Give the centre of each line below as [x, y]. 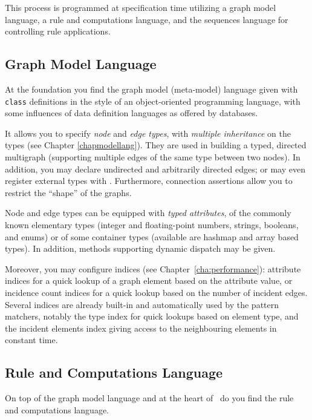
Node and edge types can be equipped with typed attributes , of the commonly [148, 213]
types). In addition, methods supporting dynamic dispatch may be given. [140, 248]
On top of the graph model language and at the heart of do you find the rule [149, 398]
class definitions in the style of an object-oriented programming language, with [153, 101]
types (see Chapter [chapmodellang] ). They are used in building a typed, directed [156, 145]
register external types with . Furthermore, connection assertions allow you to [149, 181]
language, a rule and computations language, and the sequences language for [147, 19]
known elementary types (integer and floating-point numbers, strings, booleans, [152, 224]
